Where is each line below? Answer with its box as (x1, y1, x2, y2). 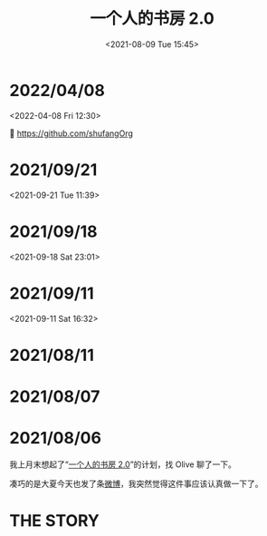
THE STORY (9, 511, 100, 531)
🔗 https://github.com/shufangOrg (9, 128, 134, 139)
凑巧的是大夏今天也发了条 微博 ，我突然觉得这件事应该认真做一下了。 (9, 478, 263, 489)
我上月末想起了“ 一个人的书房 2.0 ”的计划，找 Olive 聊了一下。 (9, 459, 237, 470)
